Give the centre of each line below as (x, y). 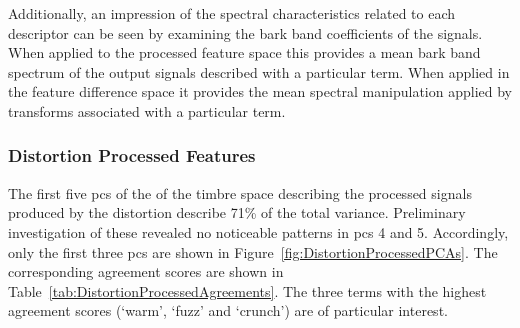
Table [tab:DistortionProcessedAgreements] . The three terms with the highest (247, 290)
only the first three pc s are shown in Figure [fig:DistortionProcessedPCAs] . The (253, 251)
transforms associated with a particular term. (147, 110)
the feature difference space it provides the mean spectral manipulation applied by (260, 91)
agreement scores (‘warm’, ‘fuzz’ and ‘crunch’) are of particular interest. (228, 310)
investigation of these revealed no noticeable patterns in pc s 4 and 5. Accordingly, (258, 231)
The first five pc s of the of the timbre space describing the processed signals (240, 192)
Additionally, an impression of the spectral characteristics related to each (232, 13)
